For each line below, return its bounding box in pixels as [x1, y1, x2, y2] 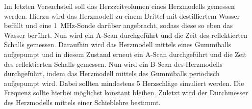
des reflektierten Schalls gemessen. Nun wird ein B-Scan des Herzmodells [4, 58, 223, 69]
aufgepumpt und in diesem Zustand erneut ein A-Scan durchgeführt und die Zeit [4, 49, 247, 59]
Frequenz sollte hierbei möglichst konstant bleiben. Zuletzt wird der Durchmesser [4, 87, 248, 98]
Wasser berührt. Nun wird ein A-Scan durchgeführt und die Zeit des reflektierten [4, 29, 248, 40]
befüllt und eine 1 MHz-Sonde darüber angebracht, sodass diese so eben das [4, 20, 233, 30]
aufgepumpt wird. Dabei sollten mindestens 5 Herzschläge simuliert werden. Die [4, 78, 244, 88]
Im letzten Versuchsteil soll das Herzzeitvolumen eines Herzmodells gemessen [4, 1, 235, 11]
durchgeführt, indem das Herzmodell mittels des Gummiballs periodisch [4, 68, 220, 79]
